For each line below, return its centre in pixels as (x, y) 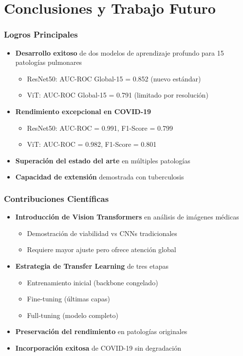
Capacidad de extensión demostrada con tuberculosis (100, 177)
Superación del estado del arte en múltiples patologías (103, 160)
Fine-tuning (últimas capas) (68, 299)
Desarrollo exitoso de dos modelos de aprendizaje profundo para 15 (120, 52)
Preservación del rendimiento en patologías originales (101, 331)
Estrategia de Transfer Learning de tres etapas (92, 266)
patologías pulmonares (49, 62)
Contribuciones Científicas (56, 198)
